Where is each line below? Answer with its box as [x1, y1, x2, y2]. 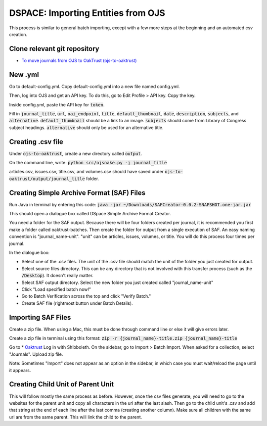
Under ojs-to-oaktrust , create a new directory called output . [9, 150, 142, 156]
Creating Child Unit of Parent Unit [9, 380, 114, 388]
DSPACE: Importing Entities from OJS [9, 7, 166, 18]
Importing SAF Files [9, 313, 71, 322]
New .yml [9, 70, 39, 79]
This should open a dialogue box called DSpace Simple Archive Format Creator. [9, 211, 172, 217]
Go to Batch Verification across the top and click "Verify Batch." [21, 293, 151, 299]
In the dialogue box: [9, 250, 49, 256]
